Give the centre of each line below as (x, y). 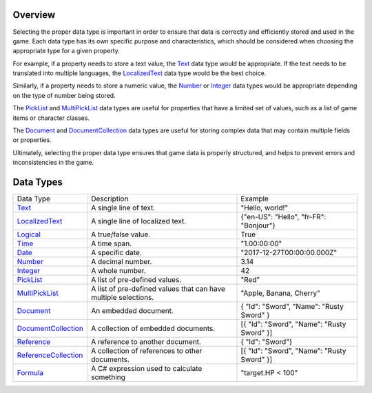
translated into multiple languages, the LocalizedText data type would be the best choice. (139, 73)
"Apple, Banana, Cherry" (280, 293)
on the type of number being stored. (64, 95)
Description (110, 199)
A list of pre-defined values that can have (158, 289)
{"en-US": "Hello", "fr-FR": (283, 217)
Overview (34, 15)
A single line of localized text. (138, 221)
